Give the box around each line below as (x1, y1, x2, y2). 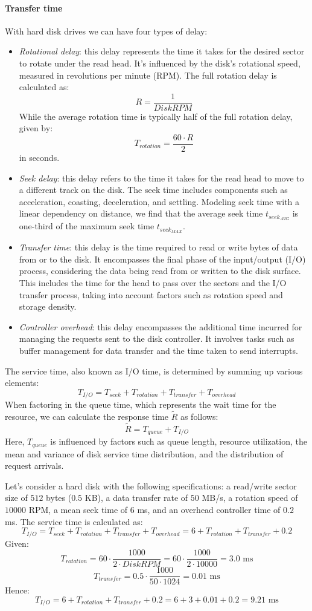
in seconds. (19, 151, 60, 164)
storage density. (19, 300, 77, 313)
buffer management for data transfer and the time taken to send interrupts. (19, 344, 298, 356)
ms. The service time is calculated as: (5, 515, 143, 528)
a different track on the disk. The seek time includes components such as (19, 183, 288, 196)
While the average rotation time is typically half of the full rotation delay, (19, 109, 293, 122)
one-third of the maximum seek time (19, 220, 154, 232)
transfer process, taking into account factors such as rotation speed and (19, 288, 283, 301)
